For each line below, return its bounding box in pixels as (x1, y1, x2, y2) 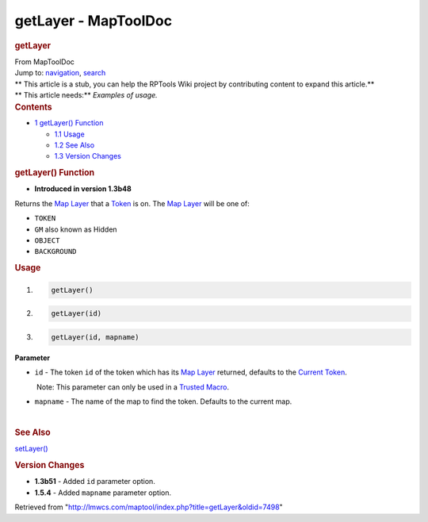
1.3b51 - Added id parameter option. (34, 477, 156, 486)
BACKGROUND (34, 247, 77, 256)
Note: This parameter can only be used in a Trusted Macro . (36, 382, 230, 392)
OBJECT (34, 236, 60, 245)
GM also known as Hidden (34, 225, 118, 234)
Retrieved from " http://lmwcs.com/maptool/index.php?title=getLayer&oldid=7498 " (14, 502, 283, 512)
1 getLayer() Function (34, 118, 104, 128)
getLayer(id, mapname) (51, 332, 139, 341)
